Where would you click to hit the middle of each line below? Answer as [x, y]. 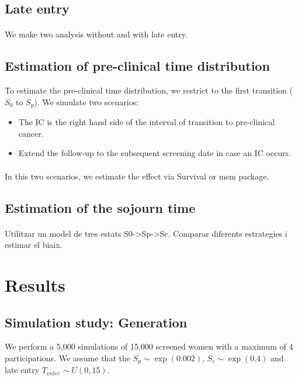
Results [35, 284]
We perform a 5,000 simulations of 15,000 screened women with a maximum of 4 [149, 346]
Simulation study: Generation [96, 322]
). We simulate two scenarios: [86, 101]
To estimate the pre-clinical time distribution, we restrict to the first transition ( [149, 90]
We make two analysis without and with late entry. [96, 34]
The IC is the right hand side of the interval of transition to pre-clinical [147, 122]
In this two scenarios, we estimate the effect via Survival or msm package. [137, 176]
